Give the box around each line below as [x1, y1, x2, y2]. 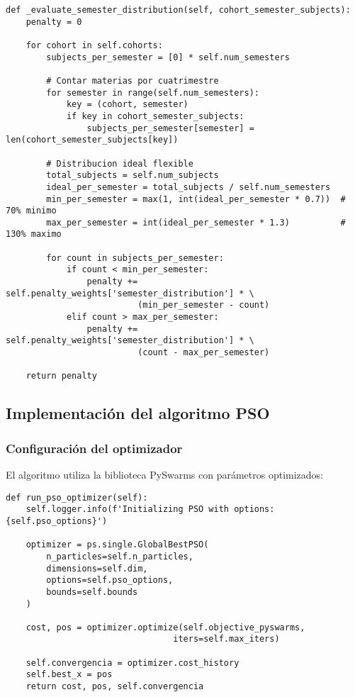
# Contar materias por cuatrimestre [46, 75, 219, 86]
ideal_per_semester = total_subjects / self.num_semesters [46, 182, 331, 192]
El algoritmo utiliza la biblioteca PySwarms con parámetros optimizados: [6, 467, 324, 481]
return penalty [26, 371, 97, 381]
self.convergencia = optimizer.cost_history [26, 657, 240, 668]
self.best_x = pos [26, 669, 113, 680]
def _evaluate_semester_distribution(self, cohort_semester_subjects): [6, 5, 351, 15]
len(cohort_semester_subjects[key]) [6, 135, 179, 145]
